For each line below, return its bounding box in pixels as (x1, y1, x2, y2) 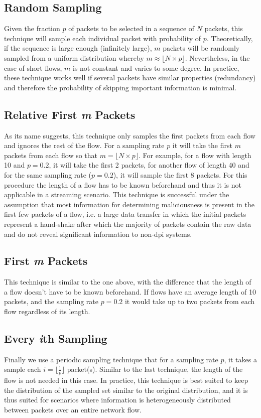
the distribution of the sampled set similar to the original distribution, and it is (4, 384, 248, 395)
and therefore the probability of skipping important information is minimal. (4, 82, 237, 92)
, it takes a (224, 354, 257, 364)
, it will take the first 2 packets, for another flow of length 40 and (49, 160, 249, 170)
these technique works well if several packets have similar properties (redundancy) (4, 72, 256, 83)
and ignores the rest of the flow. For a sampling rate (4, 140, 165, 151)
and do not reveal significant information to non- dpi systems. (4, 228, 192, 239)
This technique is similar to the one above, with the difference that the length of (4, 276, 251, 287)
